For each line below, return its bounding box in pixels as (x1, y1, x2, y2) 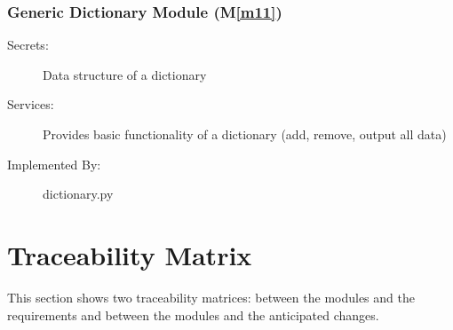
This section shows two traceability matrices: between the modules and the (7, 287, 415, 306)
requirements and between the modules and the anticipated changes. (7, 305, 379, 324)
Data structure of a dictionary (43, 65, 207, 83)
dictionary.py (43, 185, 114, 203)
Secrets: (7, 35, 49, 54)
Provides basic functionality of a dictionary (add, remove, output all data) (43, 125, 447, 143)
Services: (7, 95, 54, 114)
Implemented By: (7, 154, 101, 173)
